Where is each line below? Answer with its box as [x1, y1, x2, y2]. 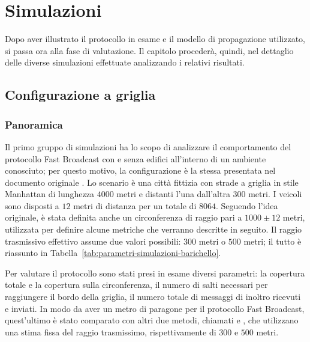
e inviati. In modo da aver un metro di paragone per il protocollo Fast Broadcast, [5, 302, 305, 314]
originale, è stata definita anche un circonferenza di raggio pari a [5, 211, 242, 224]
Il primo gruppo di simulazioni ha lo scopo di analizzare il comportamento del [5, 140, 291, 153]
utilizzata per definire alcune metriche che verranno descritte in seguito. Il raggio [5, 223, 302, 236]
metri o [198, 234, 226, 247]
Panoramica [5, 117, 63, 132]
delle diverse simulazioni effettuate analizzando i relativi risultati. [5, 56, 245, 69]
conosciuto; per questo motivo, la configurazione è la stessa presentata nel [5, 164, 276, 177]
